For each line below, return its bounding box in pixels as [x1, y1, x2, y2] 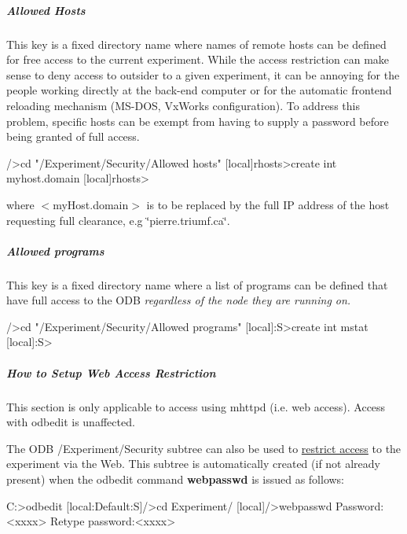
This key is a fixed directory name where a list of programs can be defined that [6, 276, 388, 293]
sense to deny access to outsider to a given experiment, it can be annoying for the [6, 66, 400, 83]
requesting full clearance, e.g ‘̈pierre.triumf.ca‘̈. [6, 212, 230, 228]
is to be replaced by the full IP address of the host [146, 196, 390, 212]
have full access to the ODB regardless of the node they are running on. [6, 292, 351, 308]
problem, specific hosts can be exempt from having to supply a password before [6, 112, 389, 129]
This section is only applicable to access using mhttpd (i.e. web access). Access [6, 398, 386, 414]
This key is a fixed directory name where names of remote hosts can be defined [6, 35, 387, 52]
